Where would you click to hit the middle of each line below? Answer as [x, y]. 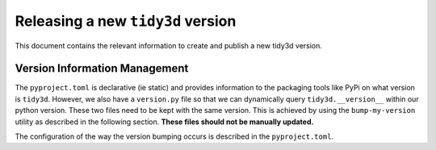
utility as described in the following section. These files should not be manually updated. [164, 122]
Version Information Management [102, 69]
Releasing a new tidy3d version [126, 21]
